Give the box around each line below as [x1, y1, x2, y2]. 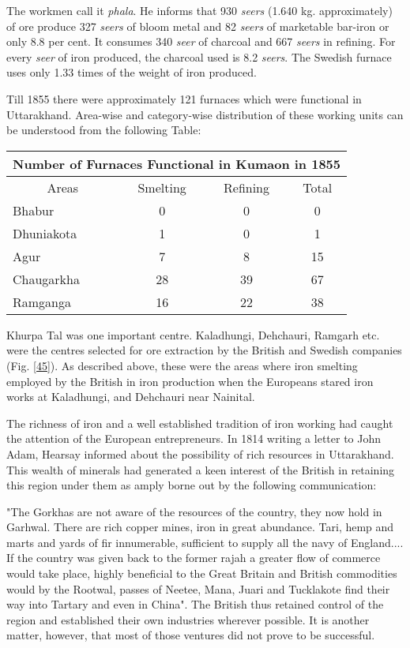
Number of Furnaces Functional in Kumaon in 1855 [13, 154, 340, 173]
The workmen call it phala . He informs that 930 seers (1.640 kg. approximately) [6, 2, 393, 18]
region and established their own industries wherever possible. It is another [6, 611, 370, 627]
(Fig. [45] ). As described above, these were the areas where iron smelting [6, 357, 358, 373]
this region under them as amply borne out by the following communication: [6, 477, 377, 493]
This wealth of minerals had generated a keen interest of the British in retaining [6, 461, 395, 478]
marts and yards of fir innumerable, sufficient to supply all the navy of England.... [6, 534, 404, 550]
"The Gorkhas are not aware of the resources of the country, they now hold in [6, 503, 382, 519]
